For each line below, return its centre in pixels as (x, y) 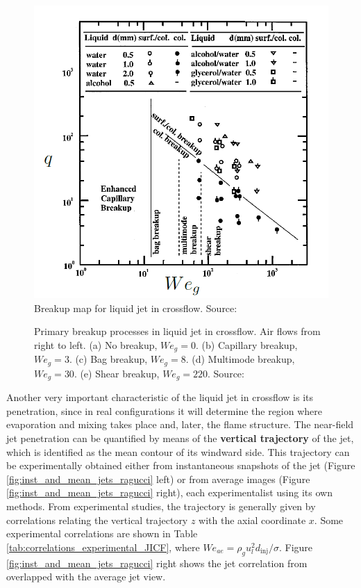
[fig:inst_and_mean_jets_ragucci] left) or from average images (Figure (158, 479)
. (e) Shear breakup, (117, 373)
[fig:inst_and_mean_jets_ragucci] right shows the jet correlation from (157, 563)
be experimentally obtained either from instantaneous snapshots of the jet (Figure (181, 465)
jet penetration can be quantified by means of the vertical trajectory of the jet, (180, 438)
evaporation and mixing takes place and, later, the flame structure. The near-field (180, 424)
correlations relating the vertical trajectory (97, 520)
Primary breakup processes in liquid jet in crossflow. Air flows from (177, 331)
